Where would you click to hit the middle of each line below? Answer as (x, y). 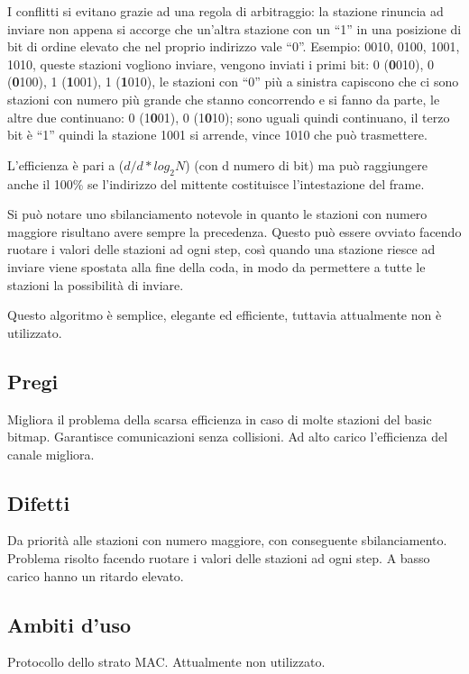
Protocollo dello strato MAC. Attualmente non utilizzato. (166, 662)
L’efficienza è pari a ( (66, 164)
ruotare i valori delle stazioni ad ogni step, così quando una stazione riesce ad (221, 249)
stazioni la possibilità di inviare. (96, 284)
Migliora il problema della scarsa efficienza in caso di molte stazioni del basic (220, 419)
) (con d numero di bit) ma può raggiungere (307, 164)
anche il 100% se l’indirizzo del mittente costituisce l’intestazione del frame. (216, 183)
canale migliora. (51, 454)
